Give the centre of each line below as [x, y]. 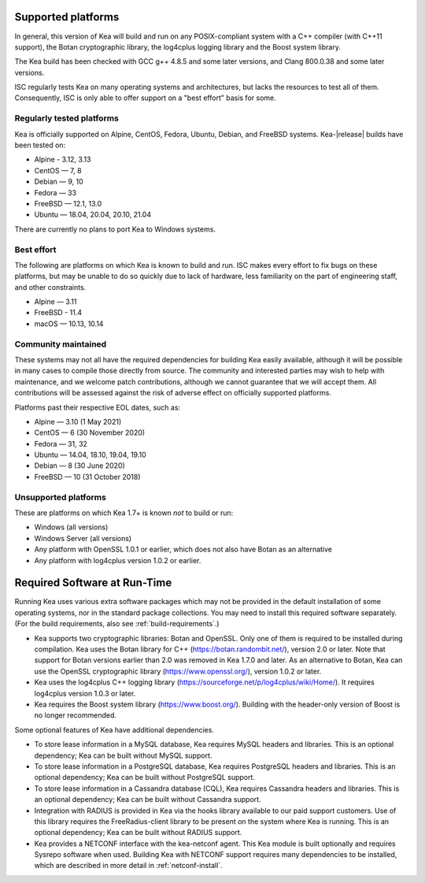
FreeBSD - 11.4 [58, 313]
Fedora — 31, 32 [61, 443]
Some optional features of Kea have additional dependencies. [114, 729]
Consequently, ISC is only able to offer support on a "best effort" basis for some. [145, 98]
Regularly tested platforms [67, 118]
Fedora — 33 [55, 192]
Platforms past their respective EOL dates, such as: [98, 407]
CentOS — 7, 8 [58, 170]
